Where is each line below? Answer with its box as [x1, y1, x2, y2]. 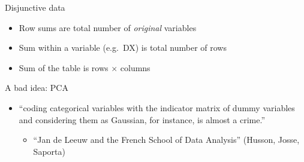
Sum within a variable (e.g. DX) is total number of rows [19, 41, 227, 54]
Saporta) [33, 145, 65, 157]
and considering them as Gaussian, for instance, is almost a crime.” [19, 113, 266, 126]
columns [120, 61, 151, 74]
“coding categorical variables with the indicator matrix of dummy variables [19, 101, 295, 114]
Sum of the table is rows [19, 61, 109, 74]
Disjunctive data [5, 1, 65, 13]
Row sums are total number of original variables [19, 21, 197, 33]
